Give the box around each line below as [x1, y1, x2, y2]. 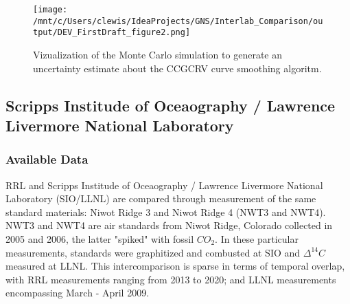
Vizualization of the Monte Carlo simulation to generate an [33, 47, 282, 61]
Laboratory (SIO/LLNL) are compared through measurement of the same [5, 191, 316, 206]
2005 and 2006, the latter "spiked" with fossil [5, 231, 194, 246]
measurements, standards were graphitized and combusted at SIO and [5, 245, 301, 259]
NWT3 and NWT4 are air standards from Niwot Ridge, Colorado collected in [5, 218, 333, 232]
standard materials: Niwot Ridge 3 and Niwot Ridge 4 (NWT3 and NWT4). [5, 204, 326, 219]
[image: [33, 5, 68, 14]
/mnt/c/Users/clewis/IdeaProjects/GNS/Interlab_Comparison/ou [33, 16, 323, 26]
